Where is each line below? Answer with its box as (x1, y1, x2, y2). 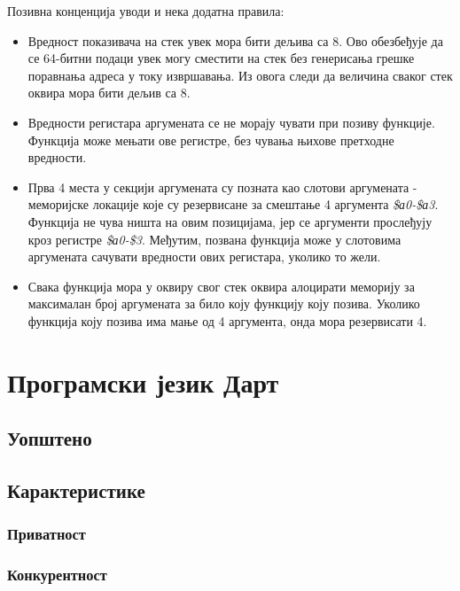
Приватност (7, 523, 86, 545)
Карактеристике (7, 477, 145, 504)
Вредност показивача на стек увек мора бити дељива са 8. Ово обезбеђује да (27, 31, 443, 50)
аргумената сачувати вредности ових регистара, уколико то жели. (27, 247, 381, 266)
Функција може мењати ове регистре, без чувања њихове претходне (27, 130, 394, 149)
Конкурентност (7, 564, 107, 586)
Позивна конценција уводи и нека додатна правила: (7, 2, 285, 19)
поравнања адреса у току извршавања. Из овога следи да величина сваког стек (27, 66, 453, 84)
